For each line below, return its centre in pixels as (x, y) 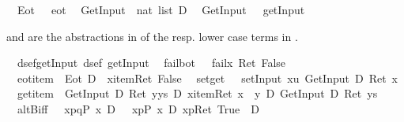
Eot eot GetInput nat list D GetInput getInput (161, 9)
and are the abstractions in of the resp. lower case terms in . (152, 36)
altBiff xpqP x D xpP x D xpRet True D (138, 108)
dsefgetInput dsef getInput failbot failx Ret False (151, 63)
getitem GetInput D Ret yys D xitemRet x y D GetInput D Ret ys (197, 93)
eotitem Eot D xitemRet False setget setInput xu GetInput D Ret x (207, 78)
